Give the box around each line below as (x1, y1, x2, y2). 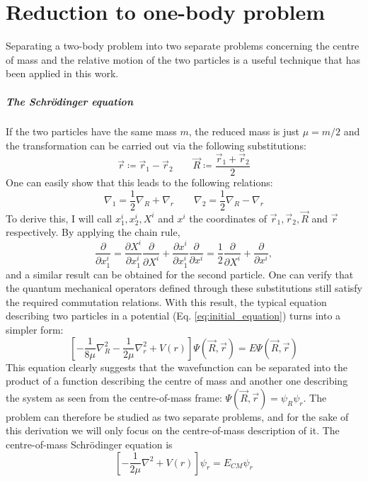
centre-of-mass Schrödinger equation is (6, 436, 173, 451)
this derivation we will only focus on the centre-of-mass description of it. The (6, 423, 340, 438)
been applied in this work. (6, 66, 119, 81)
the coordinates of (189, 210, 268, 225)
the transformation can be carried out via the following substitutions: (6, 138, 306, 153)
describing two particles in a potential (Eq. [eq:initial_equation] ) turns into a (6, 308, 341, 323)
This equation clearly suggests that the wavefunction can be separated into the (6, 359, 348, 374)
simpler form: (6, 322, 64, 337)
